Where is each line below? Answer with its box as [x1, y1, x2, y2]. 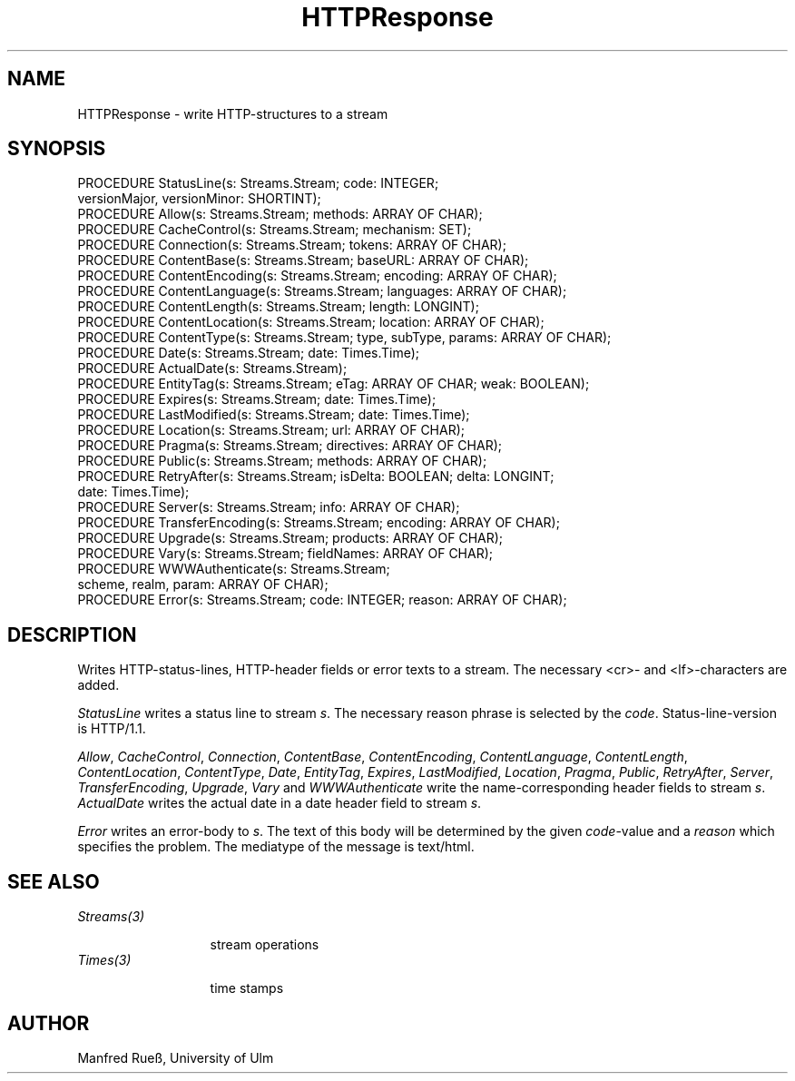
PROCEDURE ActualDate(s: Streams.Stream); [77, 360, 348, 377]
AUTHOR [7, 1011, 90, 1035]
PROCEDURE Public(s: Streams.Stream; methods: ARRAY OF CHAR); [77, 453, 487, 469]
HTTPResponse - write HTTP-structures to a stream [77, 105, 388, 122]
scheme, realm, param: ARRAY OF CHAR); [77, 576, 329, 593]
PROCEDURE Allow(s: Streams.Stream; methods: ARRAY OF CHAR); [77, 206, 483, 222]
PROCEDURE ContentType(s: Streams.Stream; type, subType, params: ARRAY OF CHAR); [77, 329, 612, 346]
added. [77, 677, 120, 693]
